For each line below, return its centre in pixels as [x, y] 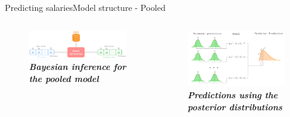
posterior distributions [235, 106]
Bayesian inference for [78, 67]
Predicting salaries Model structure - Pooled [85, 7]
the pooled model [64, 78]
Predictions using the [233, 95]
